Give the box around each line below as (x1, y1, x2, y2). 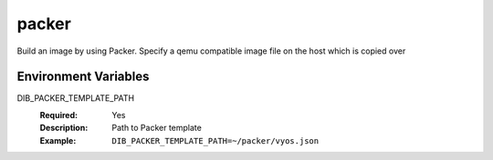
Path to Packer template (111, 123, 203, 134)
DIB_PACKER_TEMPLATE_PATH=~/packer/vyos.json (111, 135, 320, 145)
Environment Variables (16, 69, 150, 85)
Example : (39, 135, 77, 145)
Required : (39, 109, 78, 120)
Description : (39, 123, 89, 134)
